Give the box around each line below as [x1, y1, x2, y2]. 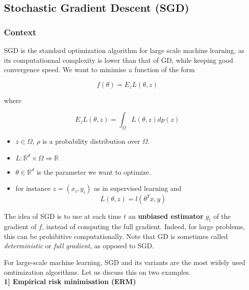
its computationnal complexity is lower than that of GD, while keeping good [4, 54, 233, 65]
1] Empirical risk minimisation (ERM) [4, 276, 136, 287]
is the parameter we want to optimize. [36, 166, 151, 177]
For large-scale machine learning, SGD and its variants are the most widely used [4, 257, 246, 267]
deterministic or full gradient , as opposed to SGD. [4, 240, 154, 251]
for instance [15, 183, 51, 193]
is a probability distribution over [42, 136, 140, 146]
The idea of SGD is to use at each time [4, 211, 122, 221]
